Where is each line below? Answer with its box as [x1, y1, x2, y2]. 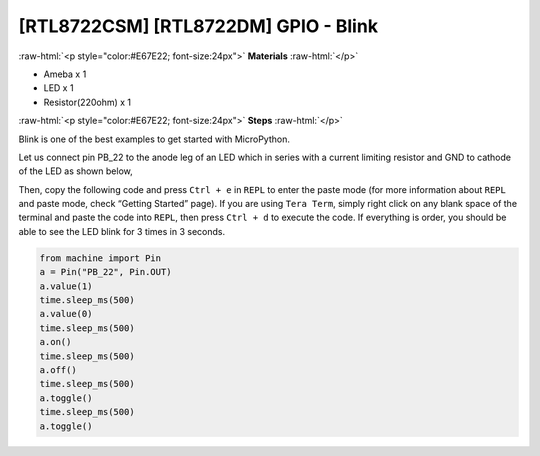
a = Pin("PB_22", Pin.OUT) [39, 266, 172, 278]
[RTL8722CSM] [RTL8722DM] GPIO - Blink [18, 15, 379, 37]
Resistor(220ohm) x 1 [43, 96, 132, 108]
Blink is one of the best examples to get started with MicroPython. [18, 133, 290, 145]
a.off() [39, 364, 77, 375]
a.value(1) [39, 280, 93, 292]
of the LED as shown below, [18, 165, 134, 177]
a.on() [39, 336, 72, 348]
